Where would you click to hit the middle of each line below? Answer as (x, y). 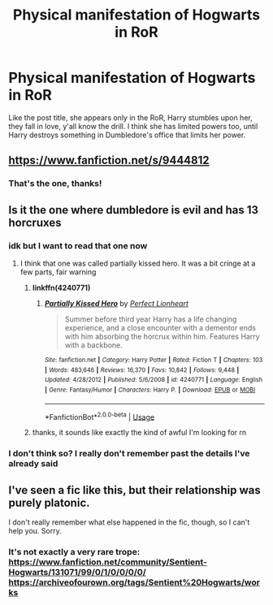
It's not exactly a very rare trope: (74, 551)
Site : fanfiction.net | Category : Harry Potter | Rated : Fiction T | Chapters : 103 (154, 360)
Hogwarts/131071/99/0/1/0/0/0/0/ (77, 572)
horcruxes (35, 222)
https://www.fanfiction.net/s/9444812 (109, 160)
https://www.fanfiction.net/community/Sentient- (108, 562)
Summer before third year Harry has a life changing (151, 319)
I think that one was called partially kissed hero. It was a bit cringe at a (138, 263)
